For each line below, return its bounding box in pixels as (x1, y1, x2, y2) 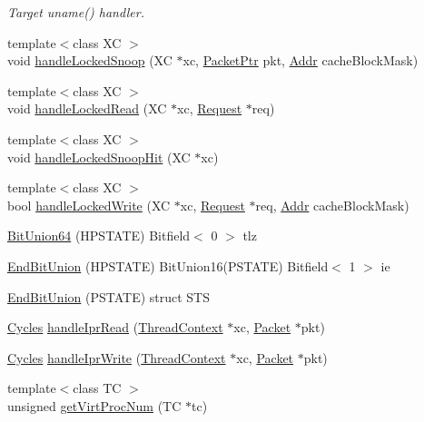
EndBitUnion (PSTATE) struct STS (7, 287, 211, 306)
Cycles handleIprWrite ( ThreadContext (7, 348, 226, 367)
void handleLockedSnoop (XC (7, 51, 173, 70)
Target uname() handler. (7, 3, 145, 21)
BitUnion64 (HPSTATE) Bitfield (7, 226, 191, 245)
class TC (73, 378, 122, 397)
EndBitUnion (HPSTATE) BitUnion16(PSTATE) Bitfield (7, 256, 329, 275)
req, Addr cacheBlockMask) (255, 195, 409, 214)
